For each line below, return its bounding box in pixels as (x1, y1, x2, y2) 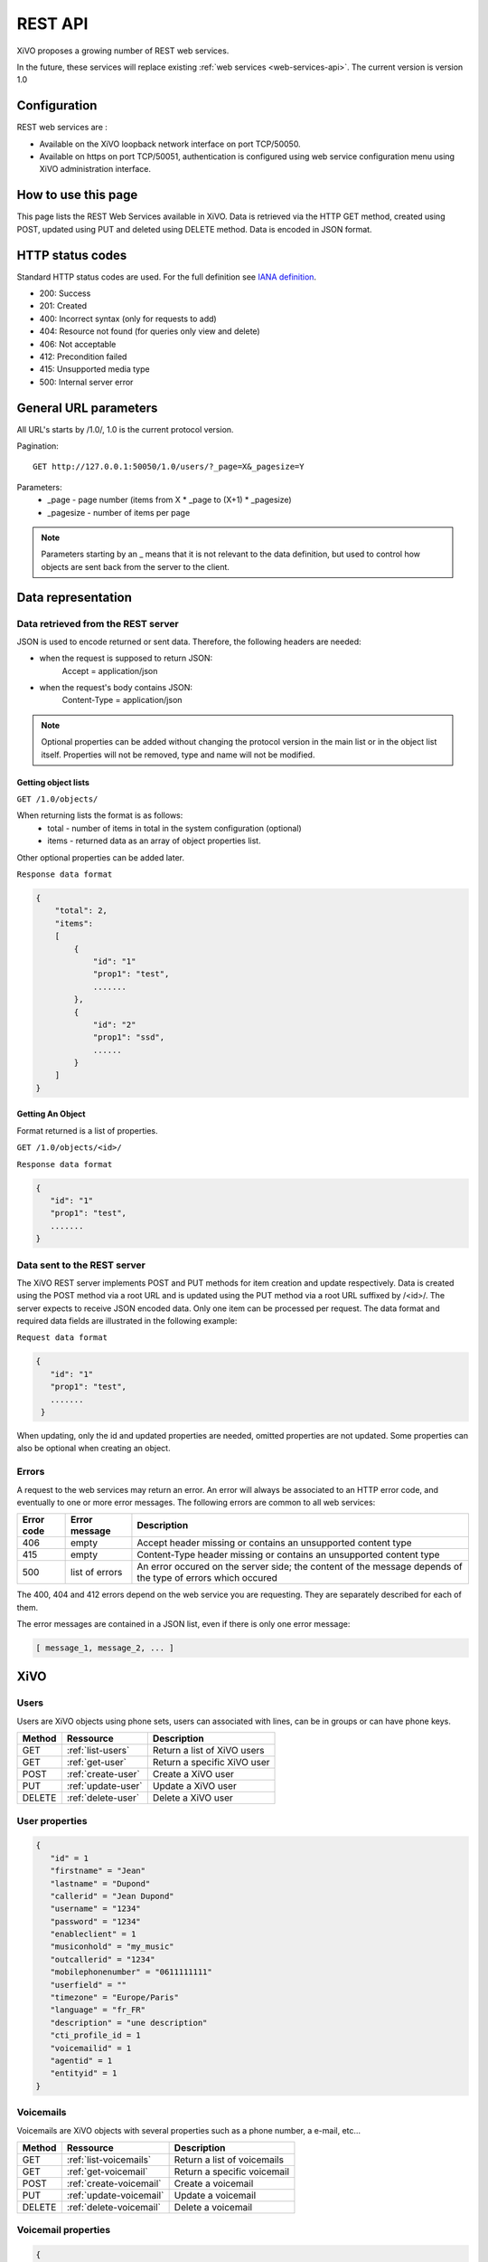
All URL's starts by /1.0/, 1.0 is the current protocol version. (16, 423, 234, 434)
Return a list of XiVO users (152, 1744, 265, 1757)
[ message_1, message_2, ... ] (35, 1643, 175, 1653)
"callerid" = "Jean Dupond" (50, 1891, 175, 1901)
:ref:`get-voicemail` (66, 2165, 148, 2178)
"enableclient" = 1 (50, 1929, 136, 1940)
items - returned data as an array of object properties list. (47, 835, 261, 846)
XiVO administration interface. (39, 164, 151, 175)
